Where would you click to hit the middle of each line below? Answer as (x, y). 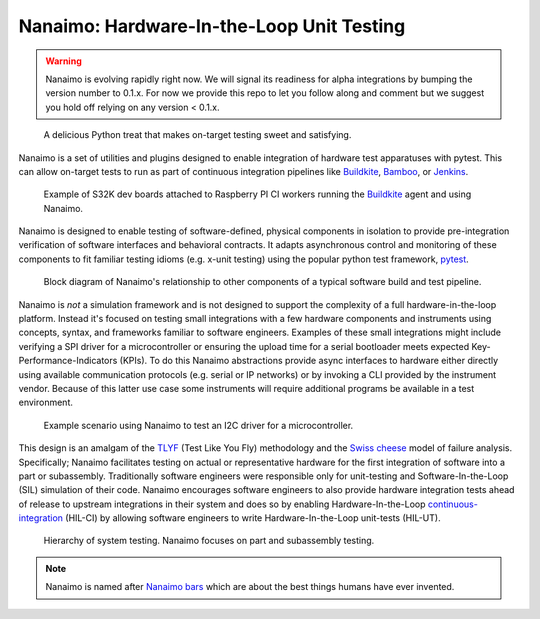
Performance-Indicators (68, 361)
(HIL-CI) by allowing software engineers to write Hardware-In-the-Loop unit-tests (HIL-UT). (253, 518)
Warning (63, 61)
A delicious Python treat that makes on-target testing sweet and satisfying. (197, 135)
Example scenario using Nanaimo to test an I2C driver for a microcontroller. (198, 425)
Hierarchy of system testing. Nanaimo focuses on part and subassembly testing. (209, 541)
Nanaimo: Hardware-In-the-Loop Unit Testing (212, 26)
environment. (46, 402)
